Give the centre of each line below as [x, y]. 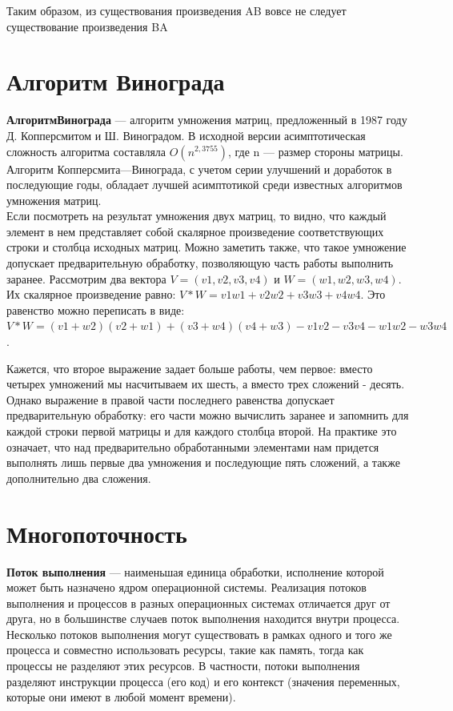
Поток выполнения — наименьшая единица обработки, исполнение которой [195, 571]
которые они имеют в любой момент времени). [121, 697]
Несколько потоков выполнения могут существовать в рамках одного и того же [199, 634]
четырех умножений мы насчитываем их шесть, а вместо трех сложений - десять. [206, 384]
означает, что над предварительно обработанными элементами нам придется [193, 446]
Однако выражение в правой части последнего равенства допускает [170, 399]
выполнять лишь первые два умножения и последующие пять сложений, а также [203, 462]
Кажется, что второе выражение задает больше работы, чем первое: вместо [190, 368]
